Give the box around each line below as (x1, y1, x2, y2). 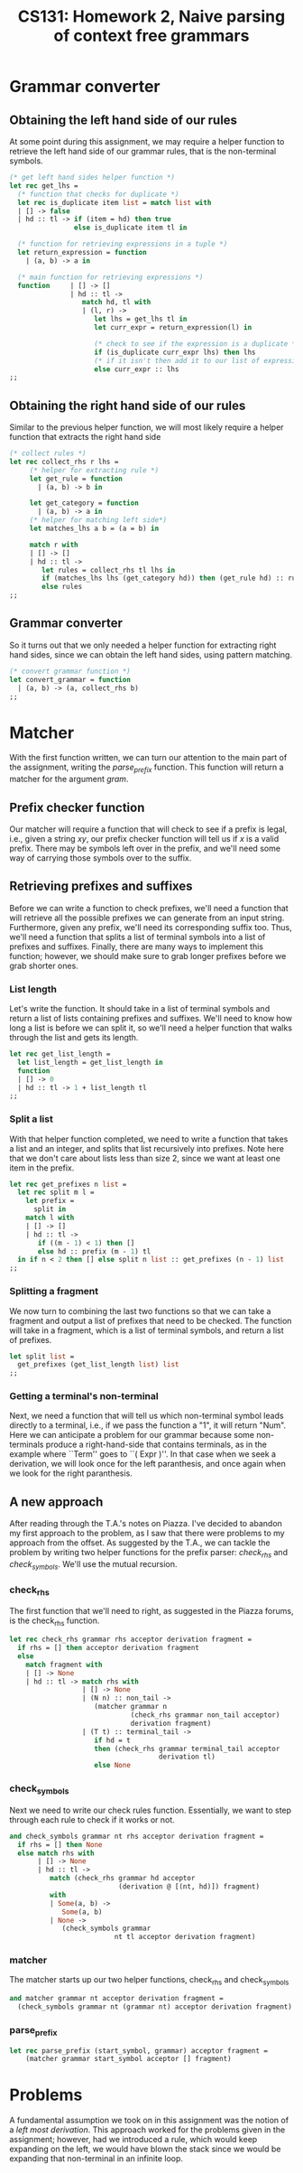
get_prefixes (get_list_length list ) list (17, 1360, 179, 1369)
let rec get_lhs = (9, 181, 78, 191)
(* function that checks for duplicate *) (17, 190, 179, 199)
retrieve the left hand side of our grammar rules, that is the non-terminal (9, 146, 277, 156)
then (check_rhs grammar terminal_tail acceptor (94, 1744, 280, 1753)
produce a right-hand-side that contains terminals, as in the (45, 1439, 268, 1450)
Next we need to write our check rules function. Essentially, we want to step (9, 1805, 291, 1815)
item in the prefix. (9, 1162, 75, 1173)
